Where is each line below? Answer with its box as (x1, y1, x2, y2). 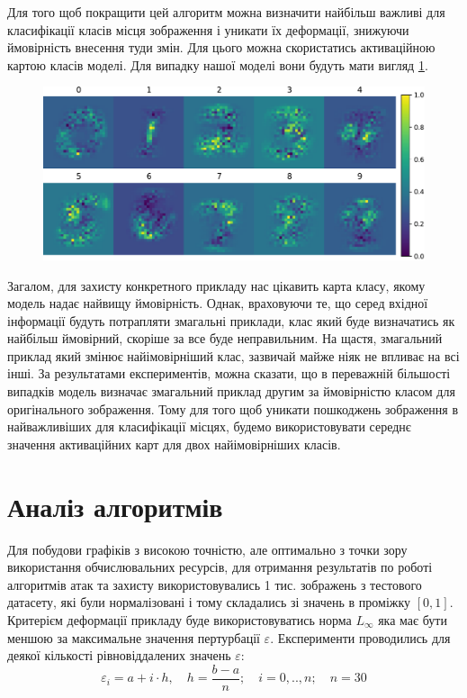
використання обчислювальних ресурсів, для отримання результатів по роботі (7, 557, 433, 576)
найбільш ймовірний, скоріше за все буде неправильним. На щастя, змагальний (7, 329, 443, 348)
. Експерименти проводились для (270, 628, 451, 647)
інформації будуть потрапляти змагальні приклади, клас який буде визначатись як (7, 311, 455, 330)
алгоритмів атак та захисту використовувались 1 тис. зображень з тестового (7, 575, 422, 594)
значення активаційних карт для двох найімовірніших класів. (7, 434, 341, 453)
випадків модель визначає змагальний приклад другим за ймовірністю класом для (7, 382, 455, 401)
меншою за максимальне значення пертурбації (7, 628, 260, 647)
